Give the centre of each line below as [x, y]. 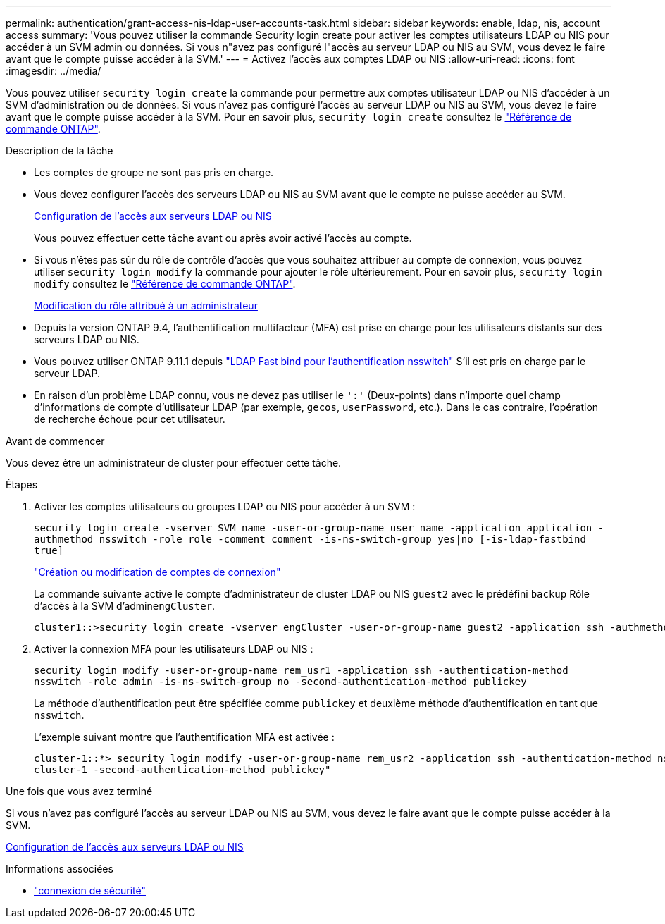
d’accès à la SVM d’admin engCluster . [125, 606]
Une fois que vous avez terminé [79, 791]
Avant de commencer [55, 441]
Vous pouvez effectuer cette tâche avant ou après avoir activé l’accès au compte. [223, 238]
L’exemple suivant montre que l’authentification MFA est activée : [184, 737]
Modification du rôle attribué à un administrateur [146, 306]
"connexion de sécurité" [90, 891]
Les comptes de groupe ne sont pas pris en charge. [154, 172]
